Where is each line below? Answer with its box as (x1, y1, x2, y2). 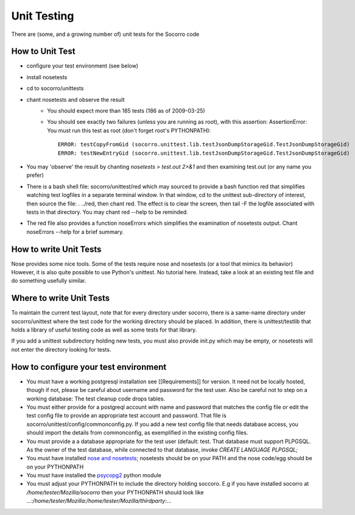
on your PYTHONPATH (26, 463, 84, 471)
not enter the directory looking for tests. (11, 346, 111, 353)
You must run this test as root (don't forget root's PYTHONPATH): (47, 127, 211, 134)
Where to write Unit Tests (11, 293, 110, 304)
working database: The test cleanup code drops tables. (26, 395, 166, 402)
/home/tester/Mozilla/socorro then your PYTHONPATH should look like (26, 488, 204, 496)
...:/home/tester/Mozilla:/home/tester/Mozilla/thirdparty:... (26, 497, 172, 505)
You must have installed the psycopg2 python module (26, 472, 161, 479)
